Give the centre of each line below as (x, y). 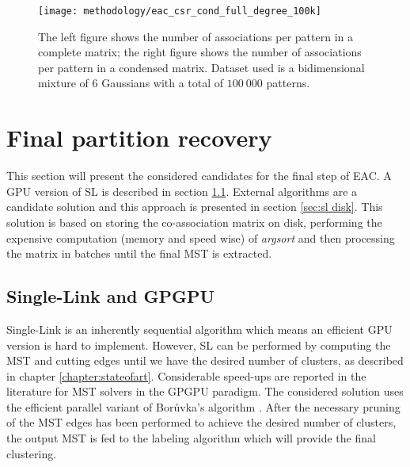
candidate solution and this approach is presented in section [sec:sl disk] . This (195, 207)
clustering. (32, 453)
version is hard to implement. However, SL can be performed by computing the (199, 345)
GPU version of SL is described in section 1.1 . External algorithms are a (182, 191)
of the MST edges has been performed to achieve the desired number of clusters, (201, 422)
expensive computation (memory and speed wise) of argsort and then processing (201, 237)
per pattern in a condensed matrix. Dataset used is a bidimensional (201, 67)
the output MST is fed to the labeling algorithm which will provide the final (191, 438)
